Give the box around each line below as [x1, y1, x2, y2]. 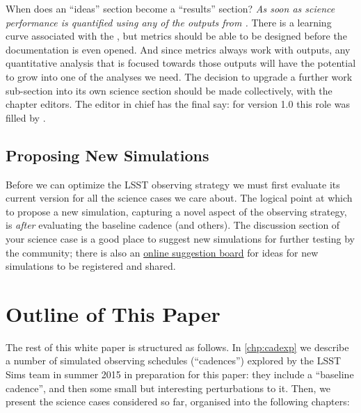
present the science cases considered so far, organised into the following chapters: [6, 394, 350, 409]
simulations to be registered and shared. [6, 259, 176, 273]
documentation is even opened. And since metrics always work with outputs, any [6, 42, 351, 56]
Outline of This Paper [6, 299, 220, 327]
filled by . [6, 110, 46, 124]
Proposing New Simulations [6, 144, 209, 165]
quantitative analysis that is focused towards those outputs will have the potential [6, 56, 356, 70]
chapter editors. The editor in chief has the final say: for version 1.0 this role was [6, 97, 350, 111]
